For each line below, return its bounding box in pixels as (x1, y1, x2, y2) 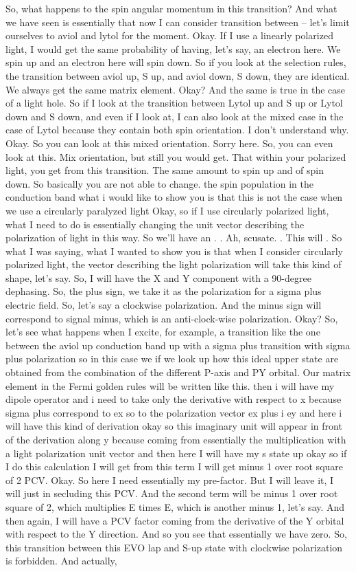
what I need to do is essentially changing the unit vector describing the (5, 217, 305, 231)
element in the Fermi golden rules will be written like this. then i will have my (5, 378, 335, 393)
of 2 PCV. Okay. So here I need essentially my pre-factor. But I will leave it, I (5, 472, 334, 487)
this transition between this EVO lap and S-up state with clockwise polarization (5, 540, 343, 554)
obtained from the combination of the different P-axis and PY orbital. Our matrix (5, 365, 351, 379)
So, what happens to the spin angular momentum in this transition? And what (5, 1, 337, 15)
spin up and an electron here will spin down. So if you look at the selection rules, (5, 55, 346, 69)
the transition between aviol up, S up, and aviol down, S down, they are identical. (5, 68, 350, 82)
